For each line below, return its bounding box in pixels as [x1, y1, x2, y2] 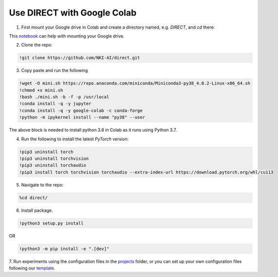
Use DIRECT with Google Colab [9, 7, 137, 18]
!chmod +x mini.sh [19, 87, 63, 93]
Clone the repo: [21, 42, 53, 48]
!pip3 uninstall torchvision [19, 156, 89, 161]
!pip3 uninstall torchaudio [19, 163, 86, 168]
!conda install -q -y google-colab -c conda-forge [19, 107, 143, 113]
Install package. [21, 207, 53, 213]
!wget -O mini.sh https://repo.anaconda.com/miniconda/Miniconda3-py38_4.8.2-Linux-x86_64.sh [19, 81, 251, 86]
